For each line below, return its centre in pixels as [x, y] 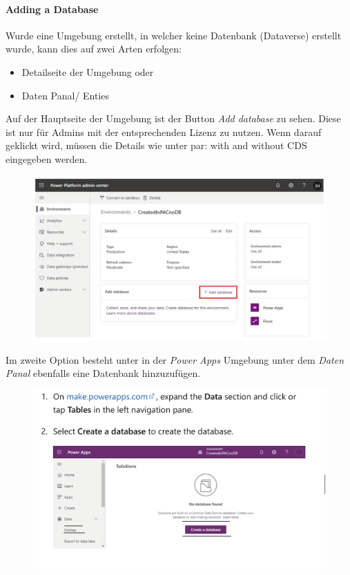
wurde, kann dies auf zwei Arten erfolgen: [94, 49]
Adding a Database [52, 9]
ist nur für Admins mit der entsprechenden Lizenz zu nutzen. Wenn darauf [164, 131]
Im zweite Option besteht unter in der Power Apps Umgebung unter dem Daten [175, 359]
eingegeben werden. [47, 158]
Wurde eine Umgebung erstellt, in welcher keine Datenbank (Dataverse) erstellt [174, 35]
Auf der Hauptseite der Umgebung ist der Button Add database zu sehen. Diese [173, 118]
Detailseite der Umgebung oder [88, 71]
